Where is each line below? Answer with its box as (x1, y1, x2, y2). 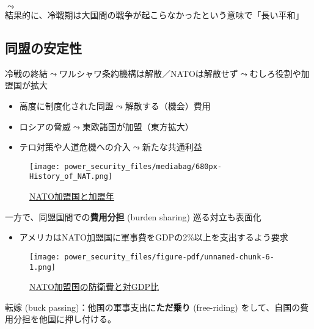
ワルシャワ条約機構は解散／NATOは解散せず (59, 67, 238, 79)
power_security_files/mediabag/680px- (64, 162, 222, 171)
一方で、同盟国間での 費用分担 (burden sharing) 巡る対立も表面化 (5, 210, 261, 223)
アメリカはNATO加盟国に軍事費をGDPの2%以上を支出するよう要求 (19, 231, 288, 244)
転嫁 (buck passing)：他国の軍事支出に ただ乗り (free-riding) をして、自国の (5, 300, 301, 313)
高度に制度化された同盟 (19, 99, 114, 112)
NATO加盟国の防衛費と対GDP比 (29, 280, 159, 293)
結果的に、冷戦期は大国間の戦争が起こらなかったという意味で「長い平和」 (5, 9, 304, 21)
